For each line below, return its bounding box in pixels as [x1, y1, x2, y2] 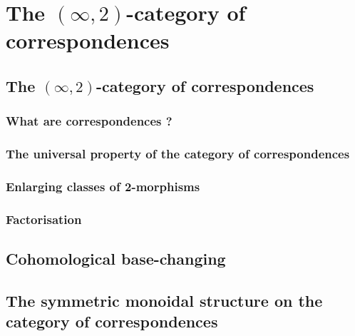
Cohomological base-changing [6, 248, 226, 270]
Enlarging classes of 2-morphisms [6, 177, 200, 195]
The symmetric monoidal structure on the [6, 289, 323, 311]
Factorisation [6, 210, 82, 228]
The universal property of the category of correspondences [6, 145, 350, 163]
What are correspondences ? [6, 112, 173, 130]
